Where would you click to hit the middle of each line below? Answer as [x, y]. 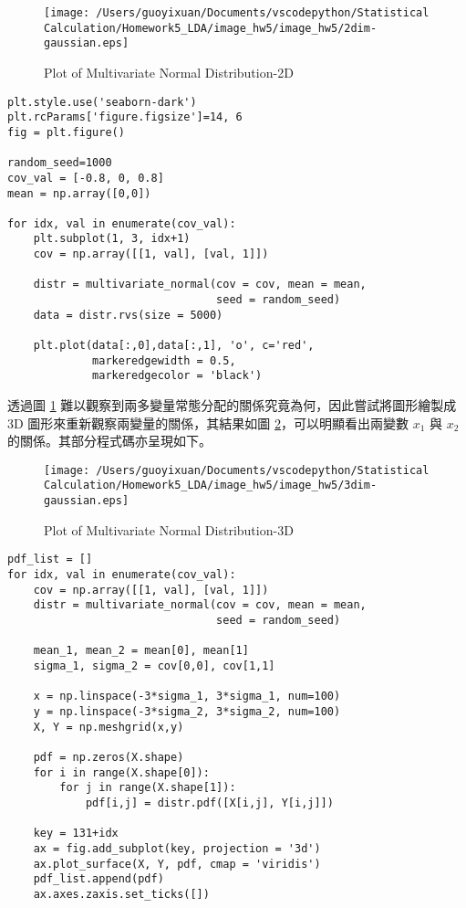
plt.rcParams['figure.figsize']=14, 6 [125, 117]
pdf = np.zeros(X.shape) [109, 757]
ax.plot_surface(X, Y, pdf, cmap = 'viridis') [177, 864]
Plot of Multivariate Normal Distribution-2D [169, 72]
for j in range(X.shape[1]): [148, 788]
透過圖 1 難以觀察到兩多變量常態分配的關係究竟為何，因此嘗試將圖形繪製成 [232, 405]
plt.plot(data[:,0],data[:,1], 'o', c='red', [174, 346]
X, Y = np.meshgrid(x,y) [109, 727]
